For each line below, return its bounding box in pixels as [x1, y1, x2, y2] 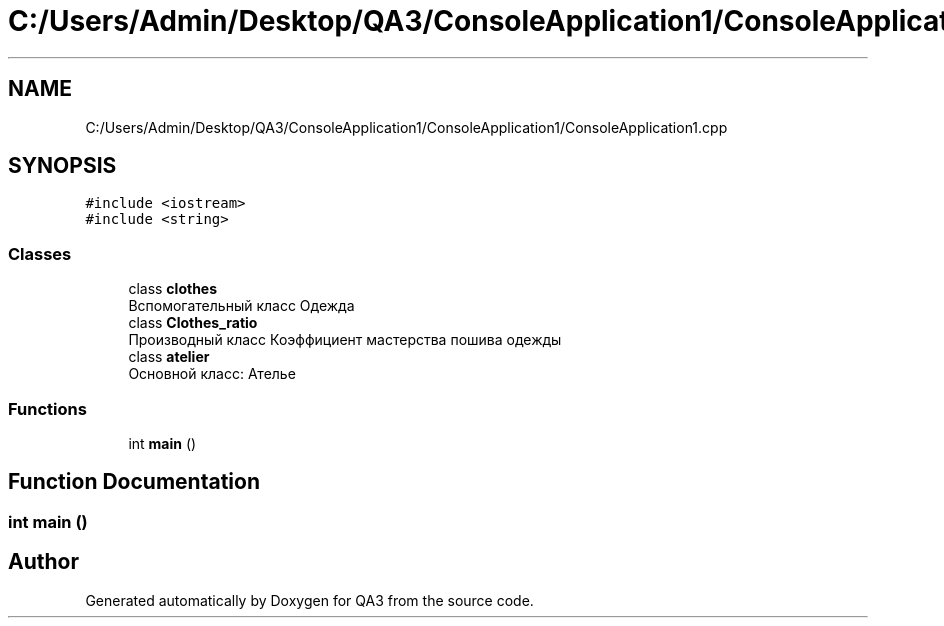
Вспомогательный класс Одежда [128, 297, 355, 315]
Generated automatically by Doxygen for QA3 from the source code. [85, 591, 534, 609]
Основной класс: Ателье [128, 365, 296, 383]
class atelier [128, 348, 210, 366]
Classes [8, 243, 72, 264]
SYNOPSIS [8, 153, 117, 179]
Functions [8, 398, 87, 419]
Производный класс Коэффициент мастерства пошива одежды [128, 331, 562, 349]
